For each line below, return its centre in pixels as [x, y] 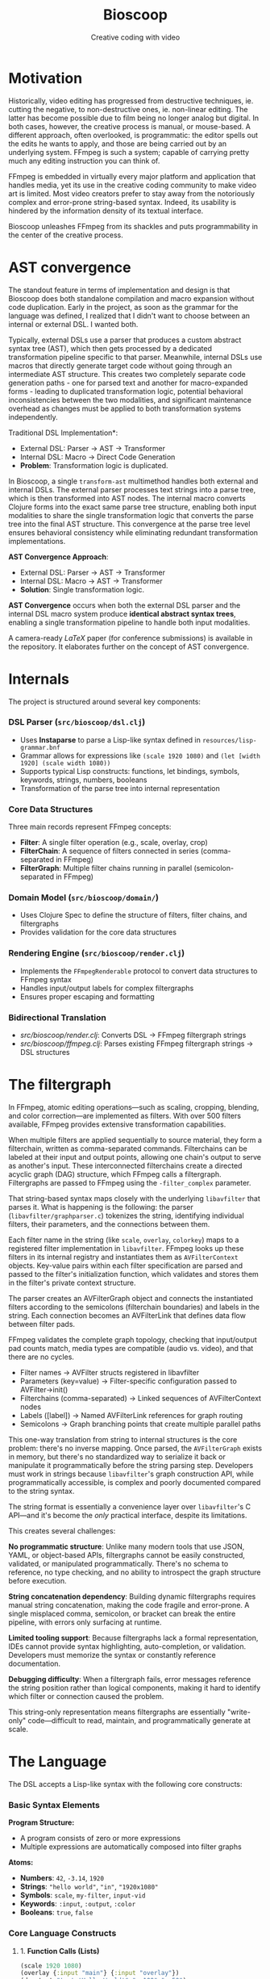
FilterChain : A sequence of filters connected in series [109, 851]
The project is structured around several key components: [105, 701]
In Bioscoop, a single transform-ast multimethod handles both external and [133, 481]
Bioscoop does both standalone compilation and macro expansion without [131, 298]
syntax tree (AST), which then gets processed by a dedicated [110, 348]
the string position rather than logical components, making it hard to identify [135, 1688]
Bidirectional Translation [57, 1017]
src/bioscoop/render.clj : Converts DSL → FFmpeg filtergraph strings [133, 1036]
